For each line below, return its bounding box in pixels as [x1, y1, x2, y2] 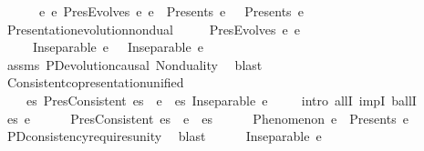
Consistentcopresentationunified [6, 73, 184, 92]
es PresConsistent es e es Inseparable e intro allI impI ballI [26, 90, 417, 109]
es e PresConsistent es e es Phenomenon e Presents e [6, 108, 408, 127]
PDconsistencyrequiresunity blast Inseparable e [6, 126, 322, 146]
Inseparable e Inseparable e [32, 37, 203, 56]
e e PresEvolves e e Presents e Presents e [38, 2, 304, 20]
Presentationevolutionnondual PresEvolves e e [6, 19, 300, 38]
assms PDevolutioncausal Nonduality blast [6, 55, 263, 74]
